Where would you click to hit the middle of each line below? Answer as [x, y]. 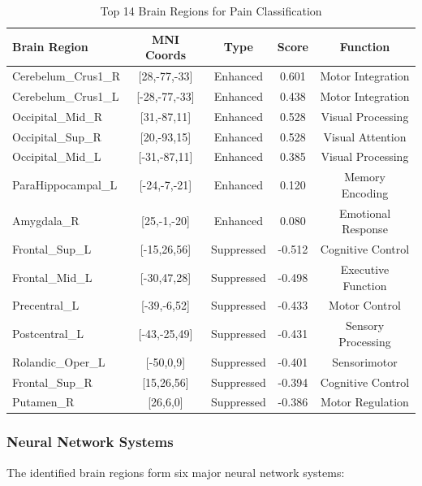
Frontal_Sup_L [52, 249]
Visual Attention [365, 136]
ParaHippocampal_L [65, 185]
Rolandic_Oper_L [59, 361]
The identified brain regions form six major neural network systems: [176, 472]
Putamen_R [43, 402]
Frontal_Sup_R [52, 382]
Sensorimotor [365, 361]
